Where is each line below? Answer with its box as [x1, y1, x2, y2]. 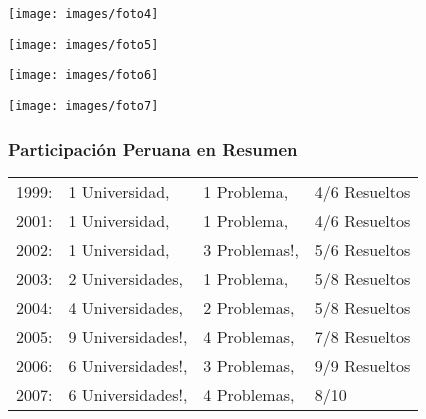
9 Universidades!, [68, 324, 188, 348]
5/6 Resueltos [314, 237, 411, 261]
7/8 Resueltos [314, 324, 411, 348]
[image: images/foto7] [8, 98, 159, 113]
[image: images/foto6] [8, 68, 159, 83]
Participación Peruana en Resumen [8, 136, 298, 161]
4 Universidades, [68, 295, 183, 319]
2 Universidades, [68, 266, 183, 290]
